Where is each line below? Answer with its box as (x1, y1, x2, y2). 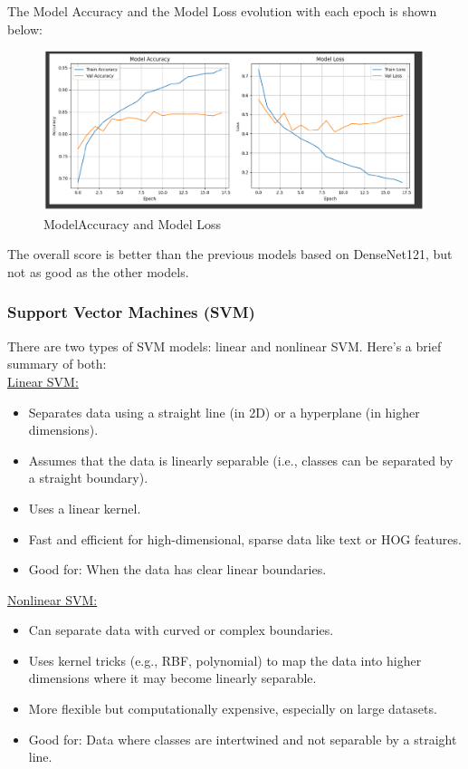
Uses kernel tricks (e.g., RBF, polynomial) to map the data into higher (28, 650, 422, 669)
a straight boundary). (28, 468, 148, 487)
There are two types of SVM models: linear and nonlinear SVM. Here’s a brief (7, 336, 442, 355)
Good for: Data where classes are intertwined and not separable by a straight (28, 729, 457, 748)
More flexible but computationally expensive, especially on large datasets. (28, 699, 437, 718)
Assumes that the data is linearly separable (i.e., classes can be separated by (28, 450, 454, 469)
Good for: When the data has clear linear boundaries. (28, 560, 327, 579)
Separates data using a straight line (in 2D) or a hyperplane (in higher (28, 402, 420, 421)
